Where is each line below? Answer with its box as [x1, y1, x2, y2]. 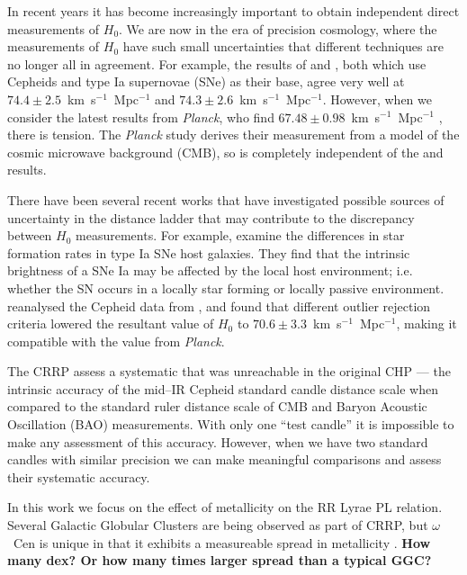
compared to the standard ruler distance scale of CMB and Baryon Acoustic [7, 397, 427, 416]
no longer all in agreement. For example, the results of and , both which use [7, 54, 427, 73]
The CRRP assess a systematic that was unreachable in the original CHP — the [7, 362, 451, 381]
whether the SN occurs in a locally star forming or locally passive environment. [7, 278, 445, 297]
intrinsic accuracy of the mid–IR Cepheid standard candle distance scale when [7, 379, 438, 398]
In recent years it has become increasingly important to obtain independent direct [7, 2, 460, 20]
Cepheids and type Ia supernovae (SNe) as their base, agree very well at [7, 72, 405, 91]
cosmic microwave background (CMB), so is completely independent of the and [7, 142, 444, 161]
